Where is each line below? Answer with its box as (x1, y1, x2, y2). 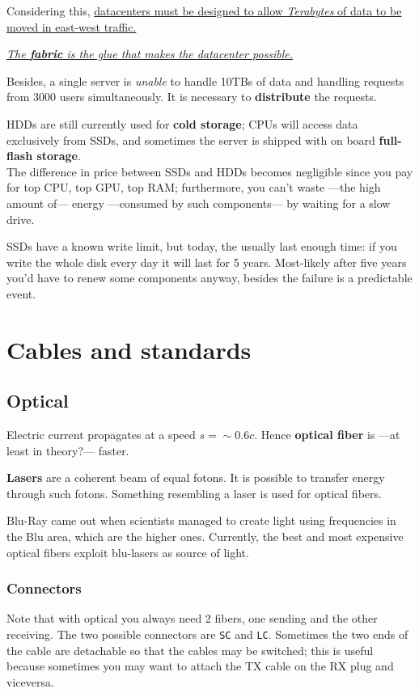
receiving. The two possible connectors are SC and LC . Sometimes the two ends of (6, 626, 408, 643)
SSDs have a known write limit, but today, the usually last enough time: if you (6, 238, 397, 255)
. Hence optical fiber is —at (254, 426, 400, 443)
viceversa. (6, 673, 54, 690)
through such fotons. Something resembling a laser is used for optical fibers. (6, 484, 382, 501)
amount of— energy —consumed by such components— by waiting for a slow (6, 194, 391, 211)
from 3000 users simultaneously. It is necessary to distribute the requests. (6, 88, 377, 105)
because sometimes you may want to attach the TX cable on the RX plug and (6, 657, 394, 674)
